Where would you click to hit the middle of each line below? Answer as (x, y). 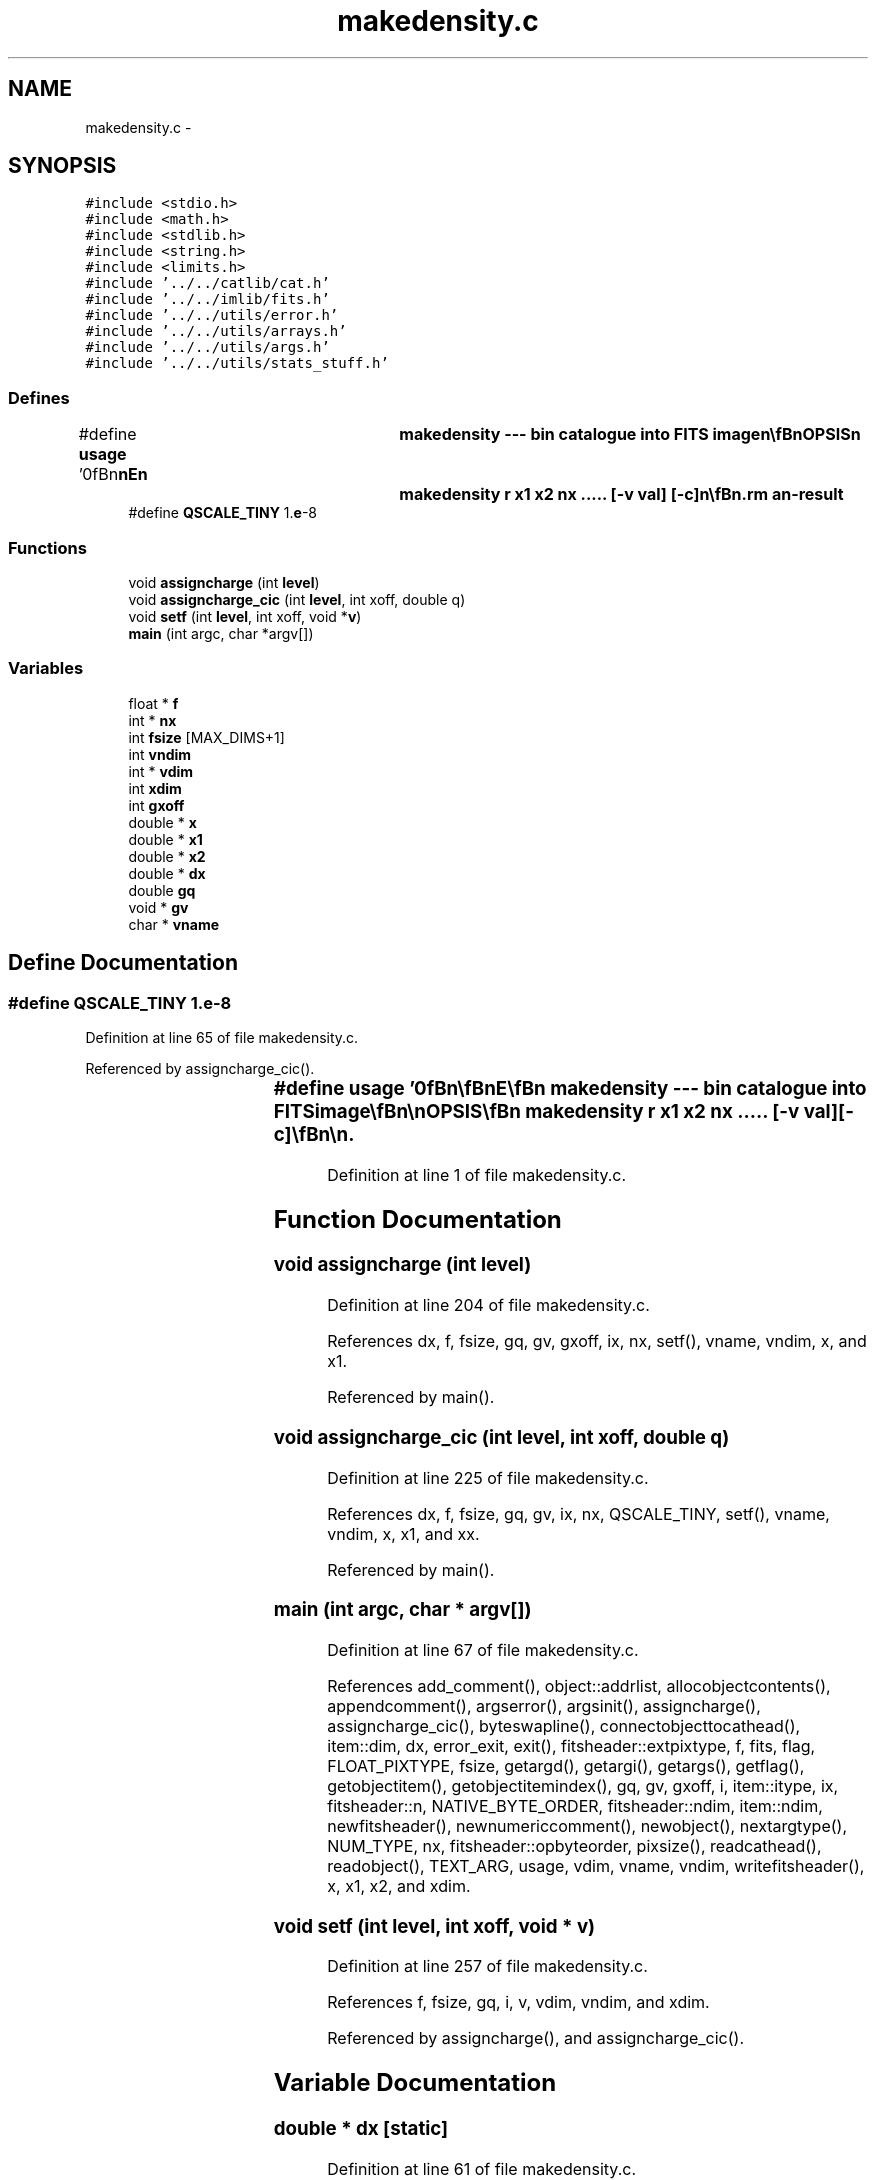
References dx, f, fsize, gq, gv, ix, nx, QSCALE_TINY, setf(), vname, (578, 1513)
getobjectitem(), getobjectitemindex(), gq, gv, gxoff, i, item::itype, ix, (583, 1786)
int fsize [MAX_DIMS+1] (206, 737)
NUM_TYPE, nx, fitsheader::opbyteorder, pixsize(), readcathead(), (574, 1846)
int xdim (155, 788)
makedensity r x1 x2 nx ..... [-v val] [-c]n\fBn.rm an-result (621, 494)
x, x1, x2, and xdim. (399, 1886)
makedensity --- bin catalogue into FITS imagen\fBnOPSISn (630, 434)
